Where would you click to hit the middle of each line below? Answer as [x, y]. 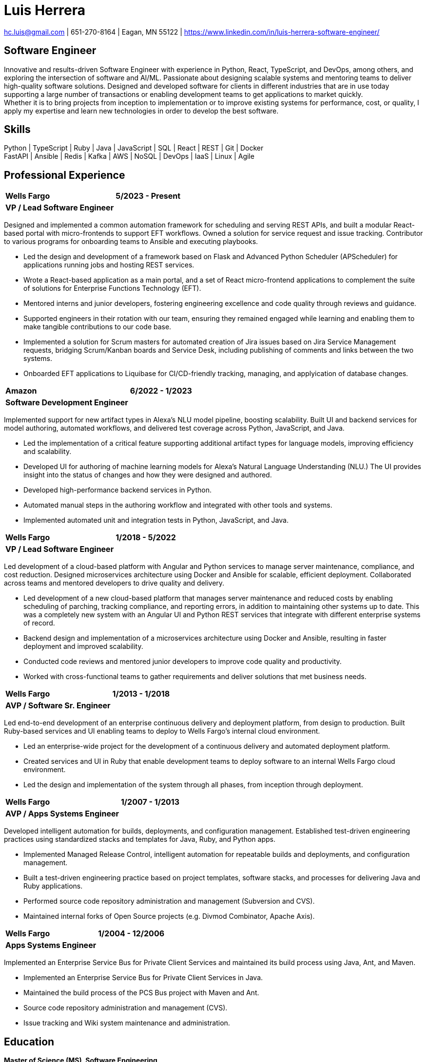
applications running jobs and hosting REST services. [109, 265]
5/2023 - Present [148, 196]
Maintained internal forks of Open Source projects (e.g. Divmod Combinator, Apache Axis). [169, 916]
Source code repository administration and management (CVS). [126, 1008]
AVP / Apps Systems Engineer [62, 814]
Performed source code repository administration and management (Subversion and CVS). [169, 901]
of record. [39, 623]
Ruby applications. [53, 886]
